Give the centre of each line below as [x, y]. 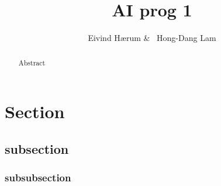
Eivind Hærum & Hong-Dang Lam [152, 38]
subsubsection [38, 178]
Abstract [32, 62]
